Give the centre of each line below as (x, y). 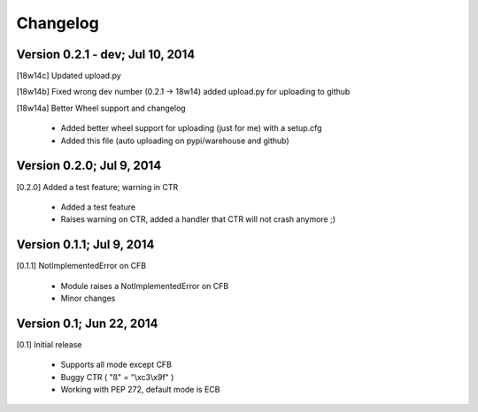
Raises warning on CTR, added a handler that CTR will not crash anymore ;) (198, 219)
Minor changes (88, 298)
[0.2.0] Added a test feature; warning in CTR (97, 187)
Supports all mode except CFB (116, 365)
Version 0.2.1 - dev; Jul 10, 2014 (106, 54)
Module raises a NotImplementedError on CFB (145, 286)
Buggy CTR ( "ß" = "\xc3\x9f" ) (117, 377)
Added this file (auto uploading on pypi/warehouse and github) (175, 141)
